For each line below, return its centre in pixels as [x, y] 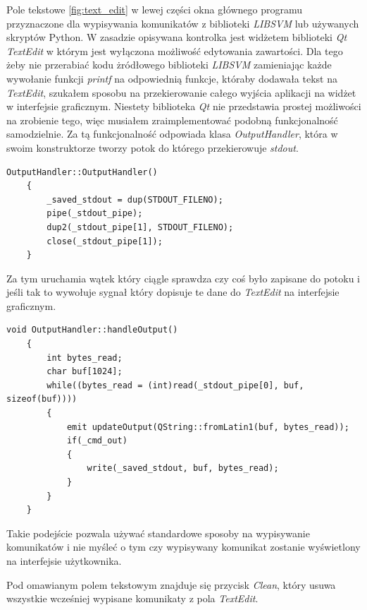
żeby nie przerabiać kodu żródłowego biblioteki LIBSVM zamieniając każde [169, 65]
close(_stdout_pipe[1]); [105, 241]
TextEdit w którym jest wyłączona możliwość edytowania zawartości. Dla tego [175, 50]
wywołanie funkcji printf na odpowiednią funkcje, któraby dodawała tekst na [172, 78]
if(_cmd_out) [97, 441]
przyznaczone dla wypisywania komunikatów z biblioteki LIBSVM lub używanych [183, 23]
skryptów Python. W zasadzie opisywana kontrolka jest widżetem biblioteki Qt [177, 37]
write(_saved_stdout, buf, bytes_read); [183, 468]
